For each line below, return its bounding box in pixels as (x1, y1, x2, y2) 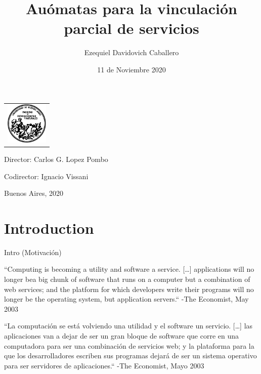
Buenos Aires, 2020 (4, 188, 64, 198)
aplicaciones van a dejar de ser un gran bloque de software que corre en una (4, 330, 239, 341)
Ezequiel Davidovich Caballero (84, 47, 179, 58)
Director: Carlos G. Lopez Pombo (4, 153, 108, 164)
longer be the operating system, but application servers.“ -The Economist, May (4, 294, 249, 304)
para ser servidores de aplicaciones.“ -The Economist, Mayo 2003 (4, 360, 204, 370)
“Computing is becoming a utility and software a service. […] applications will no (4, 264, 254, 274)
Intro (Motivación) (4, 246, 62, 257)
